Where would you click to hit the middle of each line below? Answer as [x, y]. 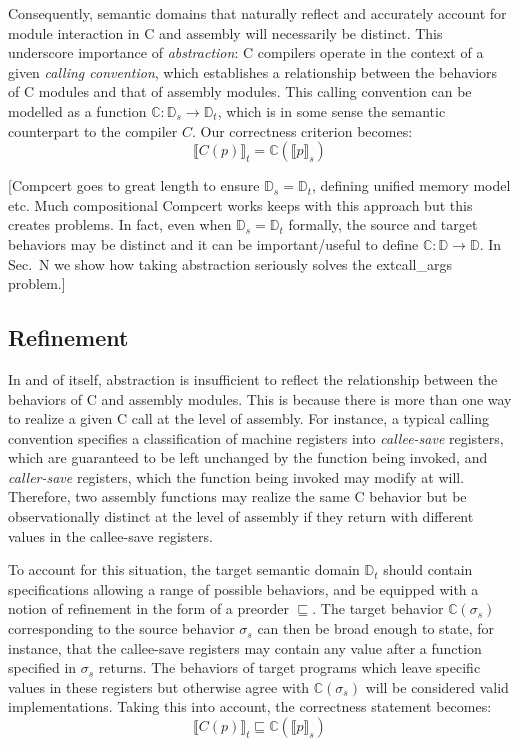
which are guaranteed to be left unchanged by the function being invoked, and [248, 457]
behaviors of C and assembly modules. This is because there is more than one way [260, 398]
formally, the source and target [383, 224]
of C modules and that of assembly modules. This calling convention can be [240, 91]
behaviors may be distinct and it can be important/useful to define [213, 243]
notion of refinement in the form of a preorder [148, 608]
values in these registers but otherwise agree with [159, 686]
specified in [42, 667]
